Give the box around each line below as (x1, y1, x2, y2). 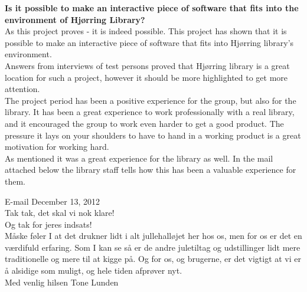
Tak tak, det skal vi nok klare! (5, 206, 115, 219)
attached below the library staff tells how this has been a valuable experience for (5, 163, 296, 176)
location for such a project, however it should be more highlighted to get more (5, 71, 288, 83)
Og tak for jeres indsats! (5, 218, 92, 230)
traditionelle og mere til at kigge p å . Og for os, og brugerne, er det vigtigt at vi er (5, 252, 302, 265)
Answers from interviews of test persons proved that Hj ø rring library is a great (5, 59, 290, 71)
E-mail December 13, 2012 (5, 195, 100, 207)
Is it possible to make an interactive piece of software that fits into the (5, 2, 299, 14)
